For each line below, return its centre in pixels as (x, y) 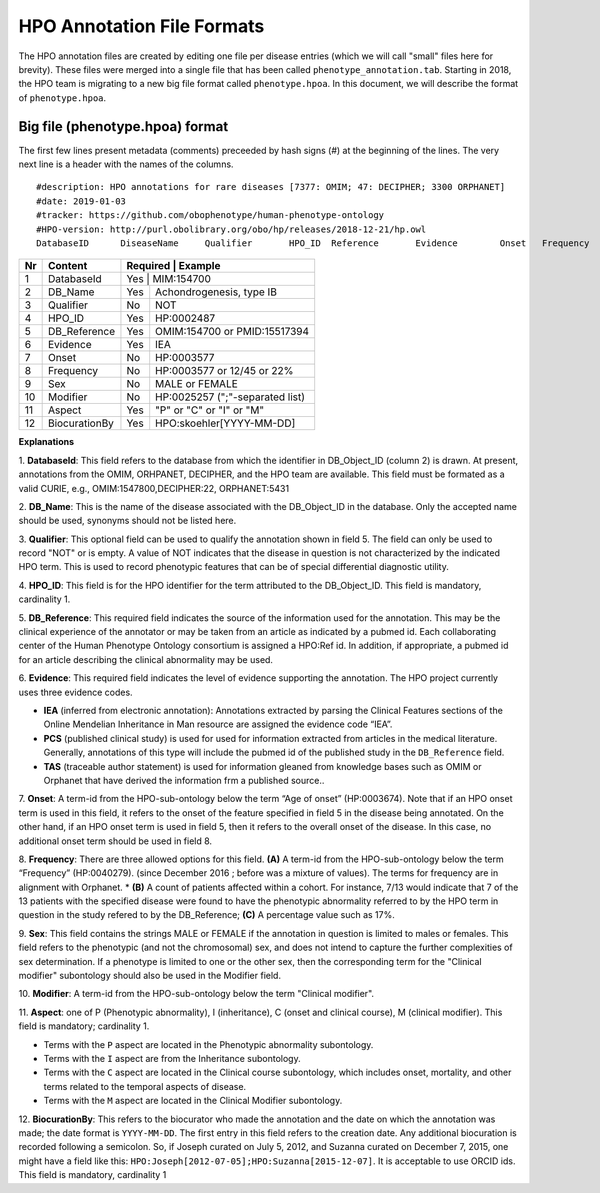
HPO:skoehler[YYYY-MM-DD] (225, 423)
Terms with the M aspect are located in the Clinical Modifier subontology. (193, 1101)
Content (67, 266)
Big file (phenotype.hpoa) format (123, 126)
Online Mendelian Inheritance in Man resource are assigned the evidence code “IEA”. (218, 724)
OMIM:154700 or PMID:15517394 (232, 332)
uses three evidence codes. (76, 692)
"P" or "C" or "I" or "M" (210, 410)
